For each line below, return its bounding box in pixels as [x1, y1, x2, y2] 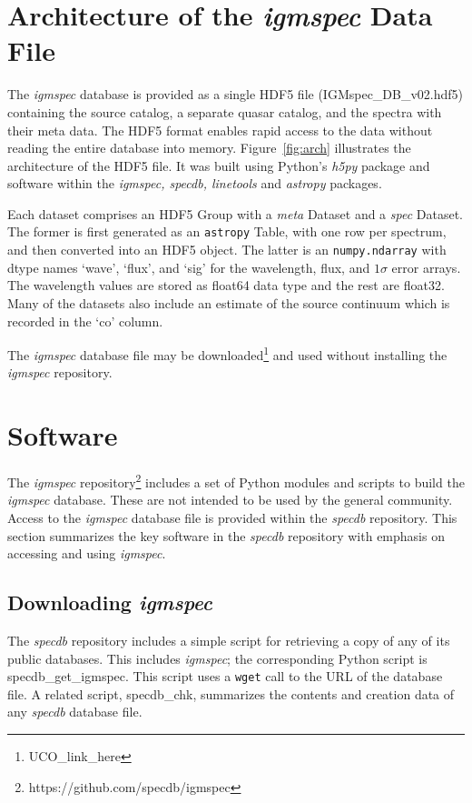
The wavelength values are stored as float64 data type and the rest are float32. [7, 276, 445, 295]
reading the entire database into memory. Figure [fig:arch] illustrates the [7, 138, 411, 157]
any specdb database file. [7, 702, 143, 721]
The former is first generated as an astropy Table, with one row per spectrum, [7, 222, 447, 241]
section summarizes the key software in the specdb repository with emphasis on [7, 526, 445, 545]
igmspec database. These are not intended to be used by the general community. [7, 490, 453, 509]
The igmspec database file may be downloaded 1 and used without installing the [7, 343, 447, 364]
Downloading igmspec [7, 588, 212, 617]
